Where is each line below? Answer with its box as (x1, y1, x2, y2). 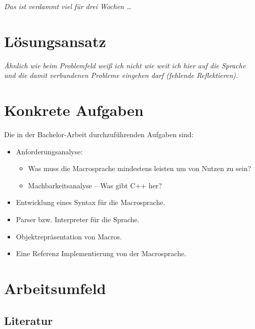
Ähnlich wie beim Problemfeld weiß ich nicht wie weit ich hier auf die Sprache (4, 60, 246, 70)
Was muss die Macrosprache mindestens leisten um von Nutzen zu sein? (28, 163, 251, 174)
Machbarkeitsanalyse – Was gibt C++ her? (28, 180, 162, 190)
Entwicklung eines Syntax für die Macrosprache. (16, 197, 165, 208)
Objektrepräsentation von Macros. (16, 231, 122, 241)
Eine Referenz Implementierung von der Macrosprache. (16, 248, 187, 259)
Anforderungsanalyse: (16, 146, 83, 156)
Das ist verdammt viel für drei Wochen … (4, 1, 132, 11)
